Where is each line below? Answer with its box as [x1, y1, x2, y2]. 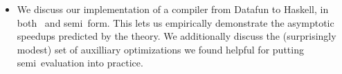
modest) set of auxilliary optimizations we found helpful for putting [17, 42, 304, 56]
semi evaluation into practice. [17, 56, 143, 70]
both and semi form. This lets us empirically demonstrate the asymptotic [17, 15, 334, 29]
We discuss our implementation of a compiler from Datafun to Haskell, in [17, 2, 329, 16]
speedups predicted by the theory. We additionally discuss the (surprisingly [17, 29, 336, 43]
